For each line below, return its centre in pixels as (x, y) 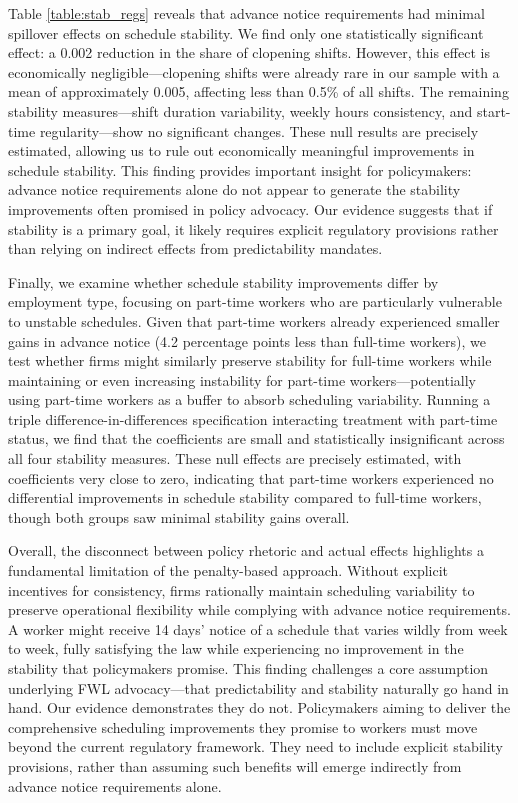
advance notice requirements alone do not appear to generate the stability (234, 189)
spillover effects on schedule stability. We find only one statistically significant (246, 32)
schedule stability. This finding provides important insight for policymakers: (240, 169)
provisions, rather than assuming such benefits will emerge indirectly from (235, 765)
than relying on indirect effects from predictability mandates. (195, 248)
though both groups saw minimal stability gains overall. (179, 516)
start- (493, 110)
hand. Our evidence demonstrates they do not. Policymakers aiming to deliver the (259, 707)
